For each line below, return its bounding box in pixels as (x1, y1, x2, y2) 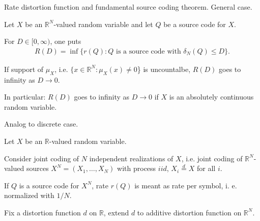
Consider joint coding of (4, 153, 79, 163)
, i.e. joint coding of (181, 153, 243, 163)
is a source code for (19, 180, 79, 190)
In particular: (4, 91, 46, 102)
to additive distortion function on (137, 207, 242, 217)
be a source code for (163, 18, 226, 29)
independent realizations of (89, 153, 174, 163)
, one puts (50, 36, 81, 46)
